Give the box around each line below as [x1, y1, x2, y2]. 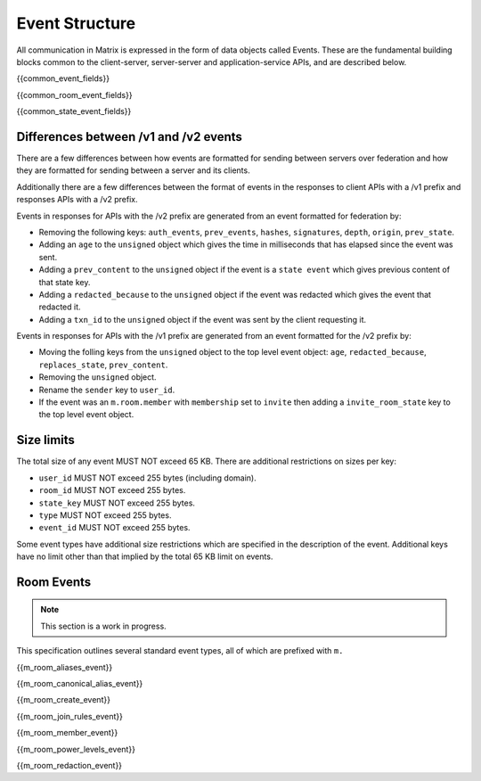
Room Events [16, 574, 92, 589]
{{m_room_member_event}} [16, 728, 118, 738]
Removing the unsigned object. [38, 372, 157, 382]
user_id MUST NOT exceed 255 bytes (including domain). [38, 473, 257, 483]
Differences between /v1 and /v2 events [16, 129, 242, 144]
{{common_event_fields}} [16, 73, 110, 84]
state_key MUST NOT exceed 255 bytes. [38, 497, 196, 508]
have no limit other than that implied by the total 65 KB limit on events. [16, 551, 273, 562]
